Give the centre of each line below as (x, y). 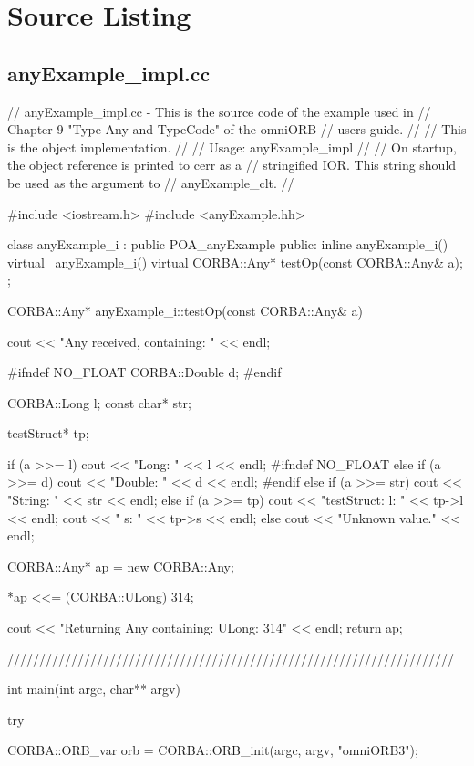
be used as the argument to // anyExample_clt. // (151, 182)
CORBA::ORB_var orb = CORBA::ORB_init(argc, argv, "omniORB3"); (213, 750)
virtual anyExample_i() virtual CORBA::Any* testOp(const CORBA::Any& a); (235, 262)
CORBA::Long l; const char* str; (99, 402)
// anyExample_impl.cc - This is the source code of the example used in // (219, 111)
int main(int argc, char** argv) (94, 689)
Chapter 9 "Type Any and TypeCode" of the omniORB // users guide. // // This (237, 129)
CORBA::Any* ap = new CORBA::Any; (121, 566)
